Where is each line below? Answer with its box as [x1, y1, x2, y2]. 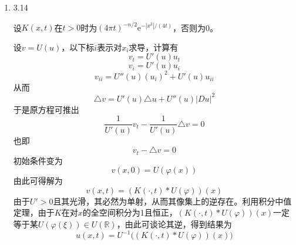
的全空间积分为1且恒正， [82, 206, 177, 219]
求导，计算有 [129, 41, 179, 53]
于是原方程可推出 [13, 103, 79, 115]
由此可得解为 [13, 174, 63, 187]
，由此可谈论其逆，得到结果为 [116, 217, 232, 230]
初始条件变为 [13, 154, 63, 166]
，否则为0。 [173, 21, 218, 33]
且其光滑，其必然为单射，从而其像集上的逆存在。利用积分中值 [53, 194, 292, 207]
